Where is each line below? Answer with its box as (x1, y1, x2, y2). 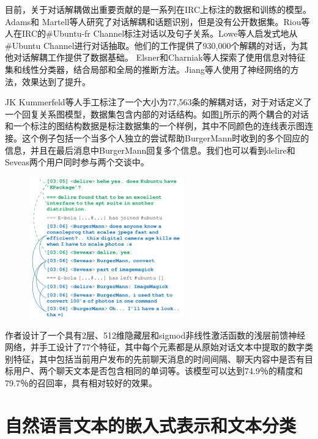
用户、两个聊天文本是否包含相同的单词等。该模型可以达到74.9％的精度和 (13, 364, 303, 377)
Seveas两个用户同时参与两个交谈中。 (5, 156, 149, 168)
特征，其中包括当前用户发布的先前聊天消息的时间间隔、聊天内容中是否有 (13, 352, 305, 365)
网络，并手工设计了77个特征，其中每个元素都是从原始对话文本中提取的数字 (5, 340, 305, 353)
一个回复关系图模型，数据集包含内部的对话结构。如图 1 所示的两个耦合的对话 (5, 107, 309, 120)
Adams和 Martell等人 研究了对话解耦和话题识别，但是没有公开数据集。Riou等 (5, 15, 310, 28)
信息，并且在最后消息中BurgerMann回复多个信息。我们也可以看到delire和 (5, 143, 295, 156)
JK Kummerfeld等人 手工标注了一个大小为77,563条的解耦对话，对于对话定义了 (5, 96, 312, 108)
